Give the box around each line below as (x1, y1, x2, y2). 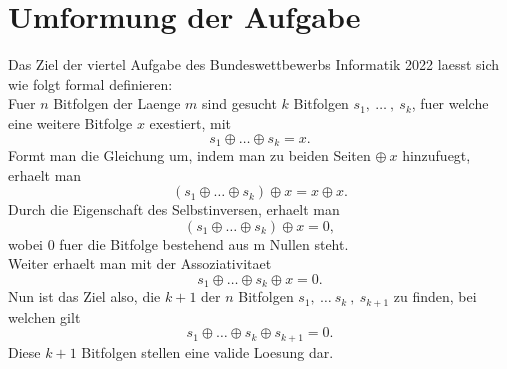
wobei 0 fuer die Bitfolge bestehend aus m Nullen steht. (8, 233, 349, 254)
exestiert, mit (149, 112, 231, 133)
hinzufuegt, (402, 144, 471, 165)
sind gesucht (202, 93, 277, 114)
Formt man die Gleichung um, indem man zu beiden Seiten (8, 144, 371, 165)
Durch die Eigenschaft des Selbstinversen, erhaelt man (8, 199, 340, 220)
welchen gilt (8, 306, 81, 327)
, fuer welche (411, 93, 489, 114)
